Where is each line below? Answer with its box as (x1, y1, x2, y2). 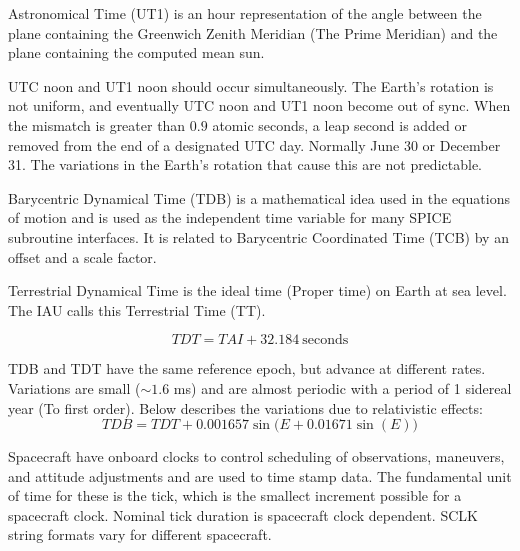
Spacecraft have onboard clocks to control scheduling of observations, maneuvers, (8, 446, 505, 467)
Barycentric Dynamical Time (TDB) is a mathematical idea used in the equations (8, 187, 510, 208)
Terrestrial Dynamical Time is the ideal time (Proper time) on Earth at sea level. (8, 280, 507, 301)
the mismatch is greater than (8, 114, 186, 135)
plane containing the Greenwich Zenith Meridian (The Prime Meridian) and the (8, 22, 498, 43)
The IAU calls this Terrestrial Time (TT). (8, 299, 266, 320)
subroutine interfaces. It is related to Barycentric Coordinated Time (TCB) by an (8, 226, 509, 247)
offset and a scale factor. (8, 246, 157, 267)
